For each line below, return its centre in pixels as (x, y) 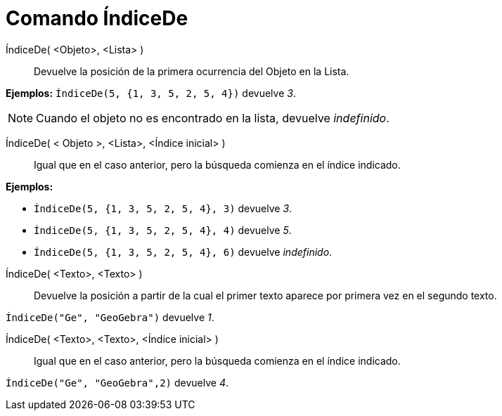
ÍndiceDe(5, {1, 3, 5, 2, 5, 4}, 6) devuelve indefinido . (183, 252)
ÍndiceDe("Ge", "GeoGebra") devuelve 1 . (110, 317)
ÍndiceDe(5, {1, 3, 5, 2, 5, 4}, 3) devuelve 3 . (163, 208)
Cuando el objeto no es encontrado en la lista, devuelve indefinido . (213, 118)
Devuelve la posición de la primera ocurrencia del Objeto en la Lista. (192, 71)
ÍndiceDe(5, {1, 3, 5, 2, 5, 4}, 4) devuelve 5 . (163, 230)
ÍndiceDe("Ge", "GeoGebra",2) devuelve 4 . (117, 382)
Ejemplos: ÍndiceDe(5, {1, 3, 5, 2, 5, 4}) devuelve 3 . (151, 93)
